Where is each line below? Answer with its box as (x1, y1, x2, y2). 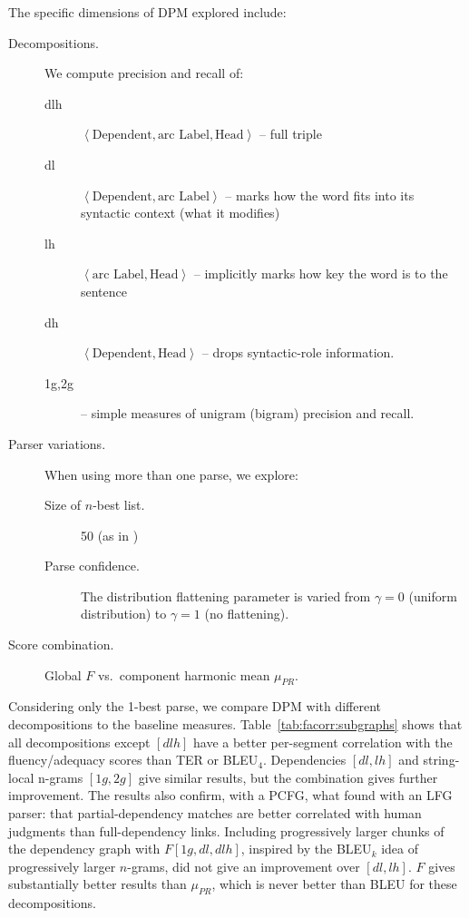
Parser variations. (8, 434, 106, 453)
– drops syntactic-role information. (201, 343, 395, 362)
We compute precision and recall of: (44, 63, 244, 83)
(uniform (408, 586, 457, 605)
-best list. (93, 495, 145, 514)
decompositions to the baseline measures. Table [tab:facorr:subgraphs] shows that (8, 715, 463, 734)
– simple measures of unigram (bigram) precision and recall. (81, 404, 415, 423)
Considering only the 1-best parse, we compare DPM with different (8, 697, 382, 716)
